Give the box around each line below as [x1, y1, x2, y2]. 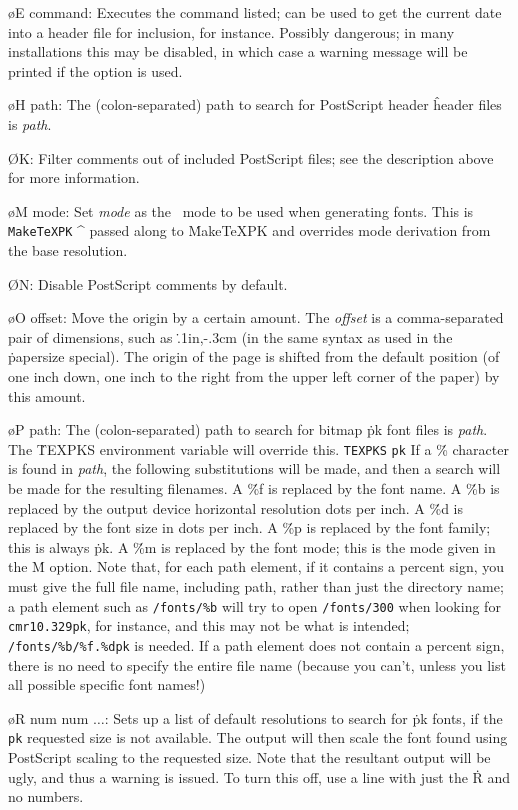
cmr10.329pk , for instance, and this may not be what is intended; [8, 615, 410, 636]
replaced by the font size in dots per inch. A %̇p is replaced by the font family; [8, 517, 491, 538]
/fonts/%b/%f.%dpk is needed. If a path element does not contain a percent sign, [8, 634, 505, 655]
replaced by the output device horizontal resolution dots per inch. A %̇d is [8, 497, 464, 518]
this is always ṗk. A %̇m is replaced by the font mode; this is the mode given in [8, 536, 496, 557]
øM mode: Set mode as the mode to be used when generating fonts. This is [8, 200, 474, 221]
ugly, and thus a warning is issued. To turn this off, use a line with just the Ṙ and [8, 766, 511, 787]
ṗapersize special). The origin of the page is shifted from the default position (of [8, 346, 500, 367]
